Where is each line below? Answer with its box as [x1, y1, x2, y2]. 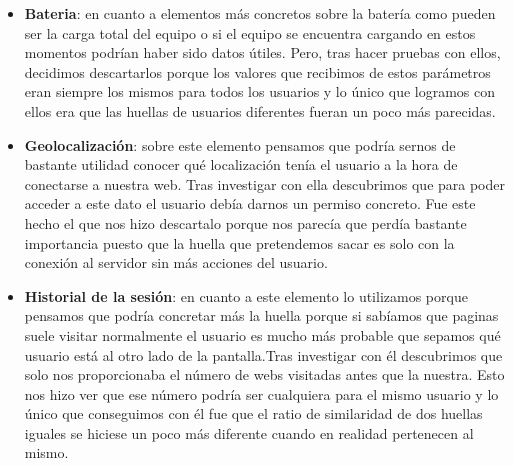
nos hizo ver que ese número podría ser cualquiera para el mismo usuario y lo [24, 383, 499, 404]
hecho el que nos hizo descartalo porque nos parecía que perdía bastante [24, 212, 467, 233]
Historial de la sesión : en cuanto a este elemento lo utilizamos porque [24, 285, 468, 306]
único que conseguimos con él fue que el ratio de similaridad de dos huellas [24, 403, 483, 424]
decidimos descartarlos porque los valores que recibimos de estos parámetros [24, 61, 491, 82]
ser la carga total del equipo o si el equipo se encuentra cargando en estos [24, 22, 476, 43]
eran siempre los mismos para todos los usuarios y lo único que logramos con [24, 81, 496, 102]
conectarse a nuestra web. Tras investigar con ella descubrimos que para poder [24, 173, 505, 194]
